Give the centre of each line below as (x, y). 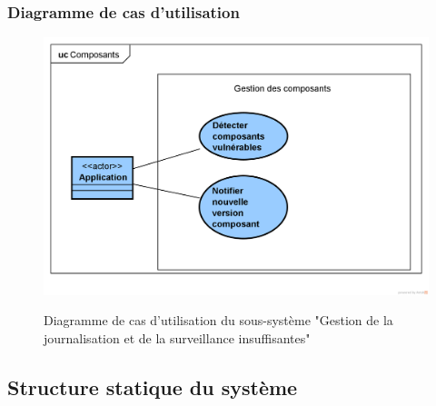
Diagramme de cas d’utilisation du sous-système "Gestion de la (218, 320)
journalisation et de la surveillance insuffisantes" (177, 338)
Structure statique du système (153, 387)
